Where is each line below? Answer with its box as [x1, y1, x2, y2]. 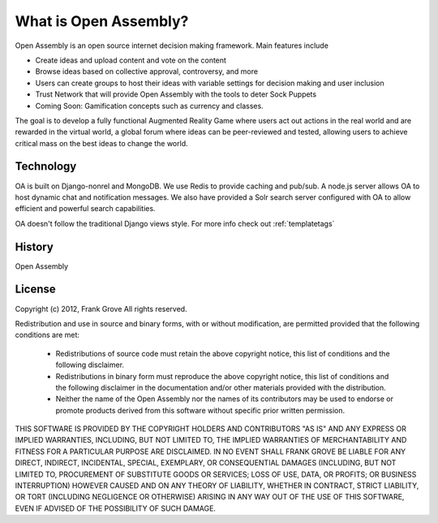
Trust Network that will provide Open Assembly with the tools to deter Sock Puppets [35, 89, 316, 99]
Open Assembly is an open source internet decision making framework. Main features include [15, 41, 328, 50]
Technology [15, 159, 77, 174]
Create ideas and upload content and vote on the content [35, 55, 227, 65]
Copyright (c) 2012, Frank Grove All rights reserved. [15, 304, 187, 313]
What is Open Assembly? [15, 12, 189, 30]
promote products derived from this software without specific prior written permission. [55, 405, 346, 415]
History [15, 240, 54, 253]
